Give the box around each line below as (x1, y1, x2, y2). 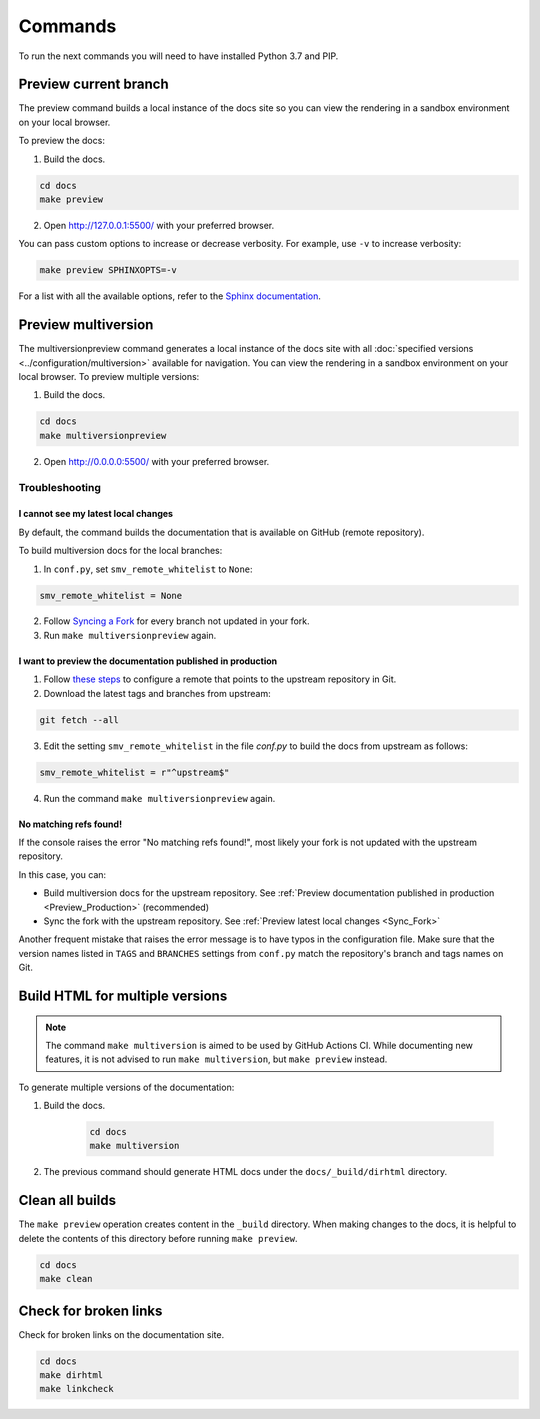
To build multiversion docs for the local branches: (18, 545, 223, 557)
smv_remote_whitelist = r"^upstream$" (39, 766, 230, 778)
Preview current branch (18, 76, 169, 93)
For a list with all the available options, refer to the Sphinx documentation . (18, 290, 322, 302)
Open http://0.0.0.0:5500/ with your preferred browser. (43, 455, 270, 467)
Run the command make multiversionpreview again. (43, 792, 276, 804)
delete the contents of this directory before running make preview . (18, 1232, 299, 1244)
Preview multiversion (18, 316, 154, 334)
